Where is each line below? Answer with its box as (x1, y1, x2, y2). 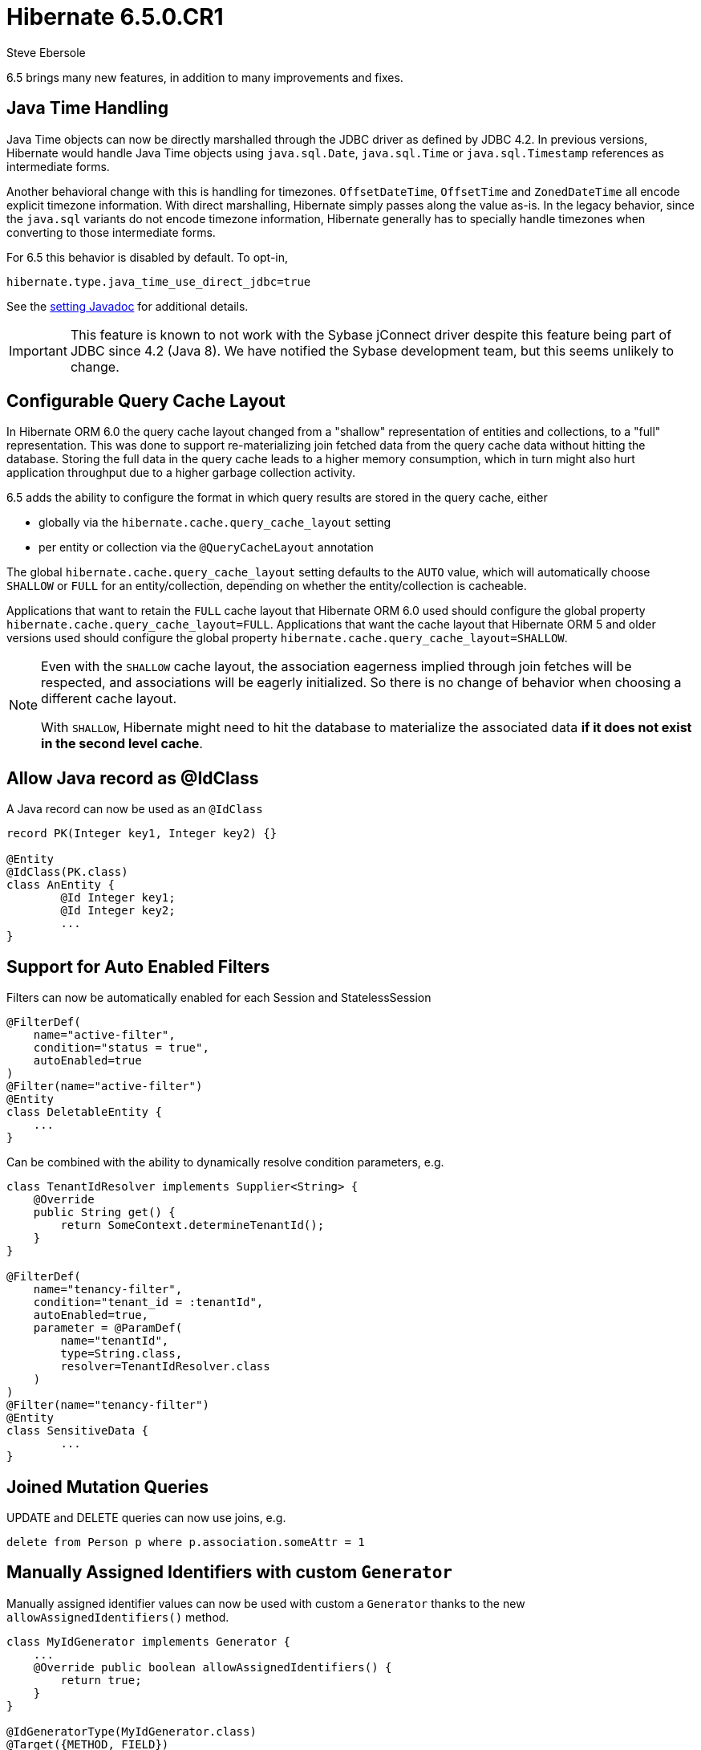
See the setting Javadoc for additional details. (6, 299, 249, 313)
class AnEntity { (6, 878, 115, 892)
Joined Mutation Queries (6, 1476, 209, 1497)
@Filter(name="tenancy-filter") (6, 1398, 209, 1412)
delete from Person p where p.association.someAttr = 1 (6, 1535, 365, 1549)
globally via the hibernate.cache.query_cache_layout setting (38, 515, 391, 530)
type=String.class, (60, 1347, 183, 1361)
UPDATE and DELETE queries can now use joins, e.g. (6, 1510, 286, 1524)
